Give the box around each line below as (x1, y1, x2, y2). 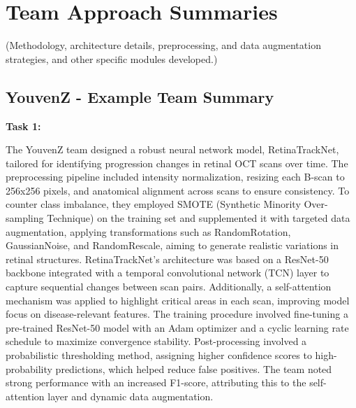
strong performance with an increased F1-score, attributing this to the (6, 375, 306, 390)
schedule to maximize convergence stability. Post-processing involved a (6, 334, 307, 349)
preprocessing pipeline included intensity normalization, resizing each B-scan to (6, 169, 345, 184)
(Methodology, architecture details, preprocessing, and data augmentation (6, 38, 321, 52)
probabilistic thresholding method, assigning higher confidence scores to (6, 348, 312, 363)
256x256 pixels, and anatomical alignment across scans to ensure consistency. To (6, 183, 350, 197)
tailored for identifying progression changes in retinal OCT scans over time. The (6, 155, 348, 170)
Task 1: (6, 118, 41, 133)
